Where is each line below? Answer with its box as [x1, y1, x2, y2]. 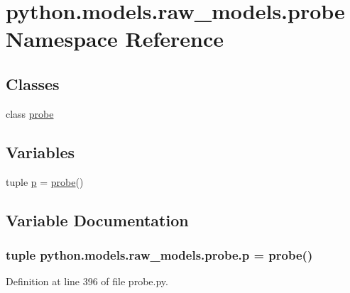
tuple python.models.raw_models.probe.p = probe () [6, 245, 313, 263]
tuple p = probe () [6, 174, 84, 189]
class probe [6, 106, 54, 121]
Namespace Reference [6, 24, 224, 53]
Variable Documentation [6, 209, 189, 231]
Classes [6, 72, 60, 94]
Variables [6, 140, 75, 162]
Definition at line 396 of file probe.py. [6, 274, 168, 289]
